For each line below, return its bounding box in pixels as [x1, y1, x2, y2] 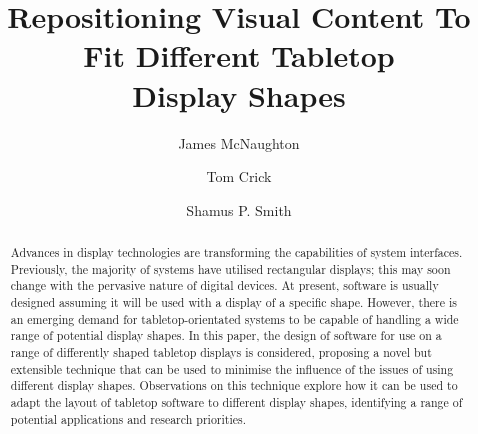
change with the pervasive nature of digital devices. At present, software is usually [10, 277, 439, 294]
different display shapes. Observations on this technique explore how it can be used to [10, 377, 458, 394]
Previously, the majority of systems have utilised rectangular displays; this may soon [10, 260, 451, 277]
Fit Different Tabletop [83, 35, 395, 76]
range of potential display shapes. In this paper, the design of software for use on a [10, 327, 442, 344]
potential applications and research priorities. [10, 410, 246, 427]
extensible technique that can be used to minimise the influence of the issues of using [10, 360, 454, 377]
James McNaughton [178, 132, 300, 153]
